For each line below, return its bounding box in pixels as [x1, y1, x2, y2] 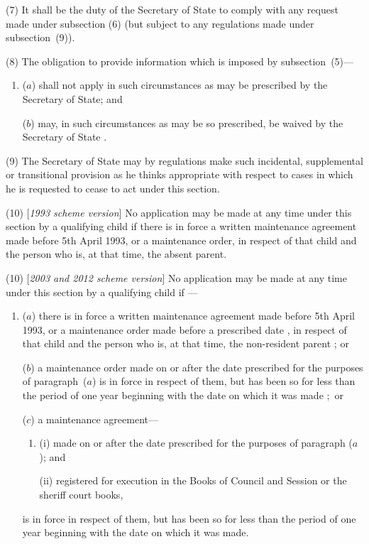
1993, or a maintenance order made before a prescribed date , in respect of [22, 322, 347, 337]
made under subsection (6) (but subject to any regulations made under [6, 16, 314, 31]
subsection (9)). [6, 30, 75, 45]
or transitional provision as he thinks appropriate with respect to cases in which [6, 167, 353, 182]
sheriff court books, [39, 487, 123, 502]
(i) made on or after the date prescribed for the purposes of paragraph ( [39, 435, 353, 450]
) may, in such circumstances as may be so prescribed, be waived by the [31, 115, 343, 130]
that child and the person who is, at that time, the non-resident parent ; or [22, 336, 349, 351]
